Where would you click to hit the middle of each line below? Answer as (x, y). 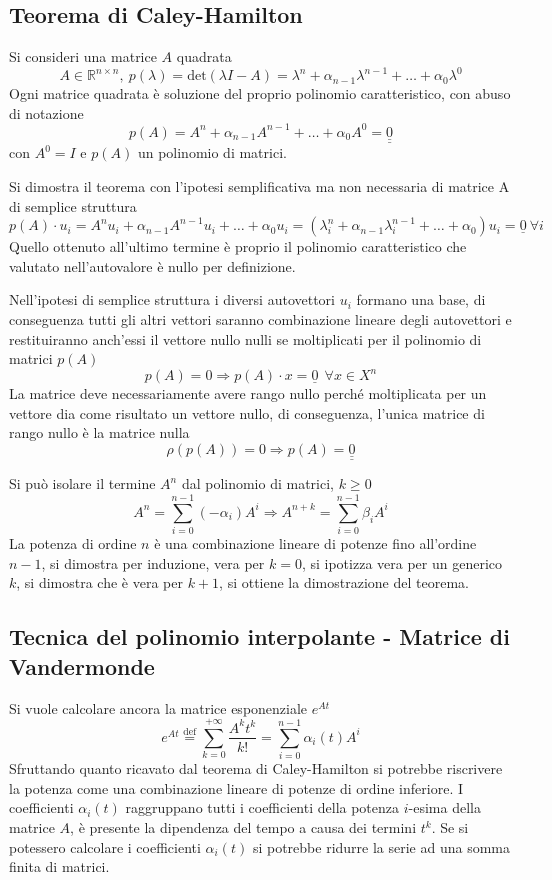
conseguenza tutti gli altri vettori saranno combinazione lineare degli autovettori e (260, 318)
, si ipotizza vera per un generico (401, 562)
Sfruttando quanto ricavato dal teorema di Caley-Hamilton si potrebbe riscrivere (256, 768)
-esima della (444, 807)
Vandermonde (82, 665)
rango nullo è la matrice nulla (99, 432)
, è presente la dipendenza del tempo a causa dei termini (243, 827)
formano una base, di (421, 299)
